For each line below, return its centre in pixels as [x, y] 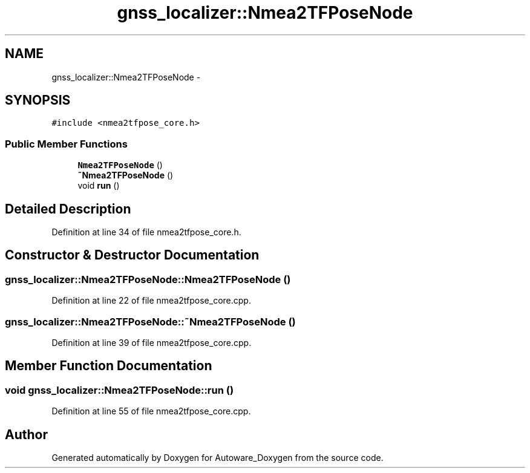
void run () [99, 186]
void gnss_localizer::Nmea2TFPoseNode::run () [119, 390]
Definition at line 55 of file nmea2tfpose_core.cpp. [151, 411]
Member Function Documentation [109, 366]
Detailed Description [68, 209]
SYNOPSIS [38, 100]
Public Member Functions [66, 144]
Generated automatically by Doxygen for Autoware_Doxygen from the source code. [218, 458]
